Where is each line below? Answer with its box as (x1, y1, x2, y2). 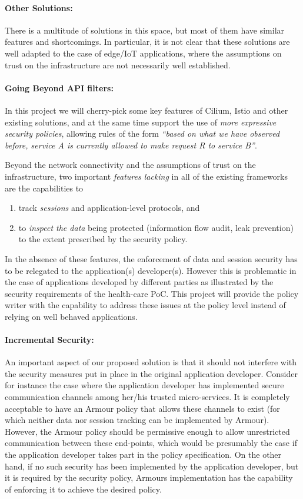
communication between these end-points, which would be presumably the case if (5, 437, 297, 449)
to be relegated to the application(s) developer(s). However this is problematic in (5, 264, 297, 276)
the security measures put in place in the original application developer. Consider (5, 367, 298, 379)
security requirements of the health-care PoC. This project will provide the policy (5, 287, 299, 299)
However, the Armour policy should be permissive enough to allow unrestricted (5, 425, 290, 437)
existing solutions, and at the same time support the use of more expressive (5, 115, 277, 128)
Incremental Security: (5, 333, 94, 346)
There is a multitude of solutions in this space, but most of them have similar (5, 24, 285, 36)
